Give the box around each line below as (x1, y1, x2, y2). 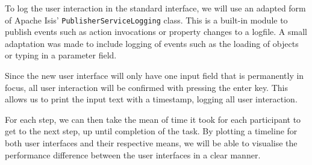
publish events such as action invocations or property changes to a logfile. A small (5, 25, 307, 38)
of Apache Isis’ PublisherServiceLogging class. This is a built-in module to (5, 13, 288, 26)
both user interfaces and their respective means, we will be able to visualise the (5, 137, 298, 149)
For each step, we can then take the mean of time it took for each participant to (5, 113, 301, 125)
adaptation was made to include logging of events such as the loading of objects (5, 37, 299, 49)
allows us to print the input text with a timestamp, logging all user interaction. (5, 93, 298, 105)
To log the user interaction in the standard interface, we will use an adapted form (5, 2, 306, 14)
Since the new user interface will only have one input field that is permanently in (5, 69, 304, 82)
